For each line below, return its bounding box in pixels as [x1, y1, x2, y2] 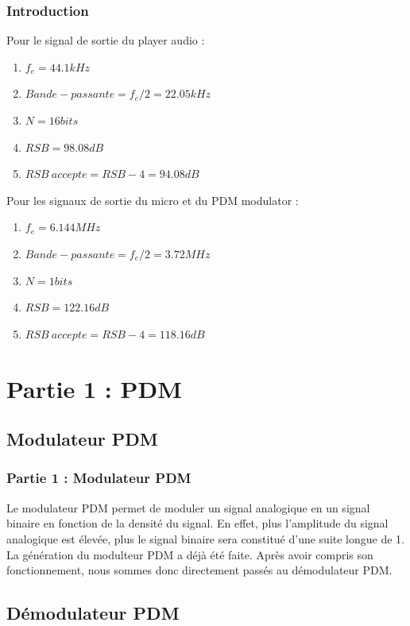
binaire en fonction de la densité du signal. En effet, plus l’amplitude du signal [6, 515, 389, 531]
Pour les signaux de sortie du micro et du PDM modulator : [6, 191, 299, 208]
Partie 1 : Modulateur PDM [6, 468, 191, 488]
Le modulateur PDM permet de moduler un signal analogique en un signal [6, 499, 370, 516]
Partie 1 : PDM [6, 372, 182, 404]
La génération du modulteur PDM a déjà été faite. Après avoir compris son [6, 546, 373, 562]
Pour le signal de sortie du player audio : [6, 32, 205, 48]
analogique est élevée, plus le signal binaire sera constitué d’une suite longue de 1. [6, 530, 405, 547]
